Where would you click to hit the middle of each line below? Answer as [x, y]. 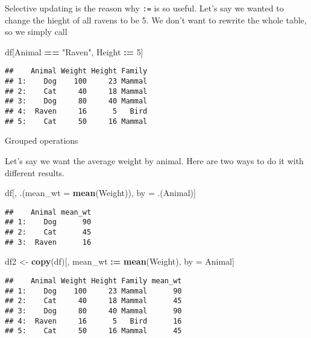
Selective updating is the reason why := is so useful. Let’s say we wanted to [144, 8]
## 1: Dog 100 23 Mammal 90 [93, 291]
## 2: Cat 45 [48, 232]
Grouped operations [42, 140]
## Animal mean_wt [48, 212]
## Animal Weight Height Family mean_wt [93, 281]
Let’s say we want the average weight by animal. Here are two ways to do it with [154, 160]
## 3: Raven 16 [48, 242]
